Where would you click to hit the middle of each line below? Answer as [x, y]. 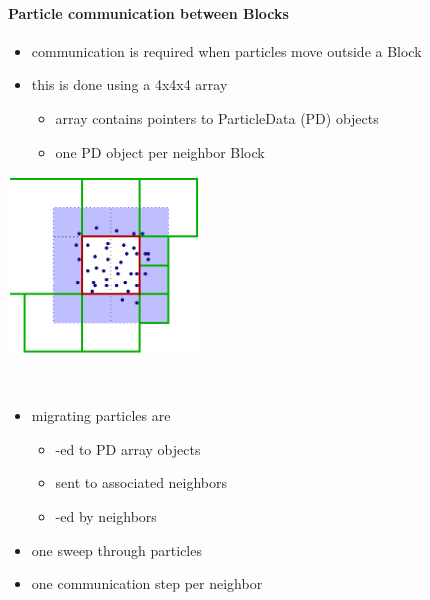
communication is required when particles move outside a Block [226, 50]
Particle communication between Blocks [148, 12]
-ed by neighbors [106, 516]
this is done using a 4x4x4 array [129, 84]
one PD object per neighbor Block [160, 151]
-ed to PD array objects [128, 448]
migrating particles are [101, 415]
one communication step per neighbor [147, 583]
